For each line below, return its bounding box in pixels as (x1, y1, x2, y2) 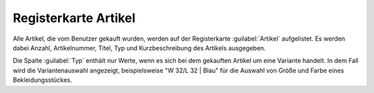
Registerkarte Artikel (12, 10, 136, 25)
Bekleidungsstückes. (12, 76, 73, 84)
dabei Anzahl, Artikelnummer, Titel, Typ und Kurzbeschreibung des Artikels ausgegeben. (12, 43, 266, 52)
